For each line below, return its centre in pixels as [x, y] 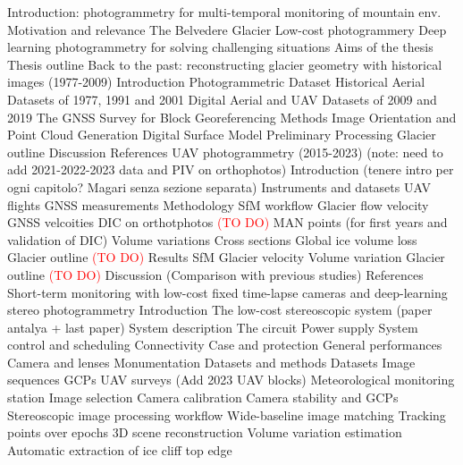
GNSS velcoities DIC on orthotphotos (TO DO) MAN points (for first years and [227, 222]
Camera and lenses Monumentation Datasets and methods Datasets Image [211, 362]
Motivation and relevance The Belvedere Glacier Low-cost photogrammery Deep [227, 29]
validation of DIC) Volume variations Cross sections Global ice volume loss [212, 239]
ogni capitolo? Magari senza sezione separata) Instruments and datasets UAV [219, 186]
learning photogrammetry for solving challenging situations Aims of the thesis [220, 47]
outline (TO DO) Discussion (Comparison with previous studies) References [215, 274]
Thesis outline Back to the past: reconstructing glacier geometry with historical [225, 64]
